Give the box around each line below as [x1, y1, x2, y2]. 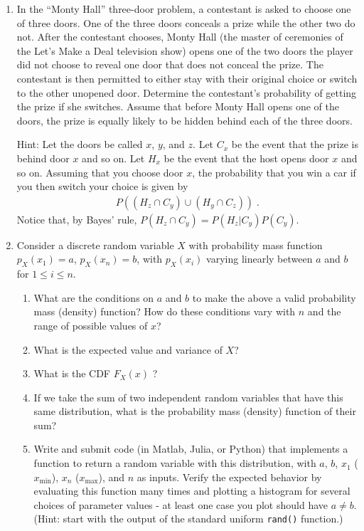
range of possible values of [33, 317, 148, 332]
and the [307, 304, 341, 319]
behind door [16, 150, 70, 165]
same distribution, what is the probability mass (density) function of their [33, 404, 356, 419]
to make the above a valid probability [192, 290, 356, 305]
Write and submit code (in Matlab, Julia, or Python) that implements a [33, 441, 348, 456]
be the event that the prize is [231, 137, 359, 152]
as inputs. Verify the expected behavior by [136, 469, 322, 484]
